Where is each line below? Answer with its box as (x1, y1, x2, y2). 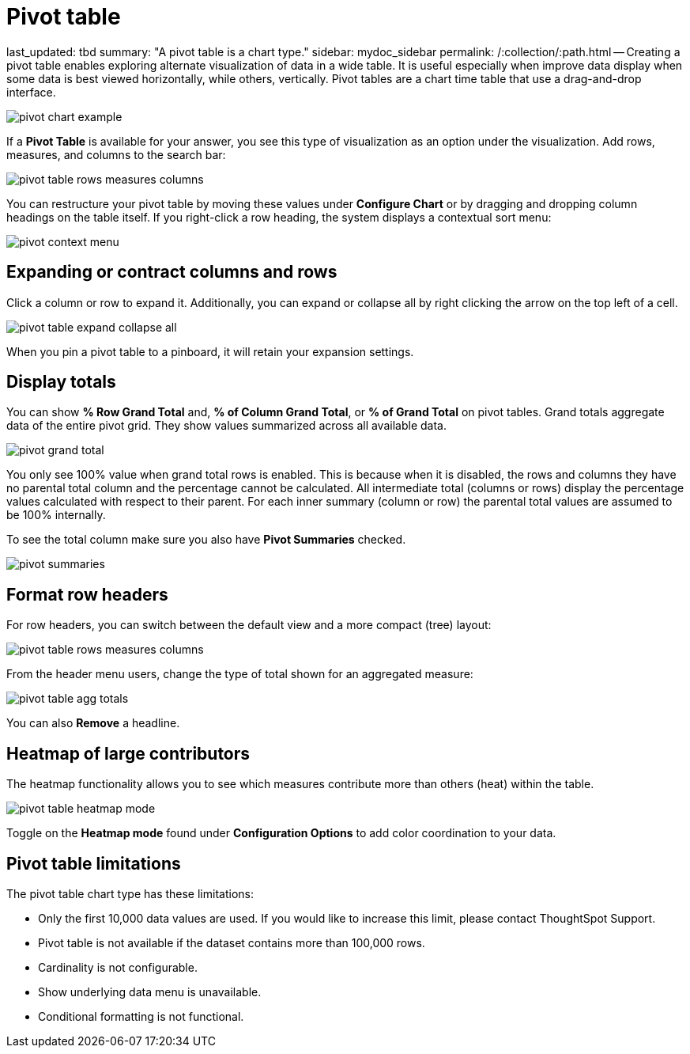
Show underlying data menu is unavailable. (38, 984, 262, 999)
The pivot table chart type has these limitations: (6, 886, 254, 900)
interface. (6, 85, 56, 99)
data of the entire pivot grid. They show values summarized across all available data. (6, 419, 447, 433)
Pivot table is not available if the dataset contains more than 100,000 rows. (38, 935, 425, 950)
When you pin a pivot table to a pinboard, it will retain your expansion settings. (6, 344, 414, 358)
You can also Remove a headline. (6, 716, 180, 730)
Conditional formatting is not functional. (38, 1009, 244, 1023)
